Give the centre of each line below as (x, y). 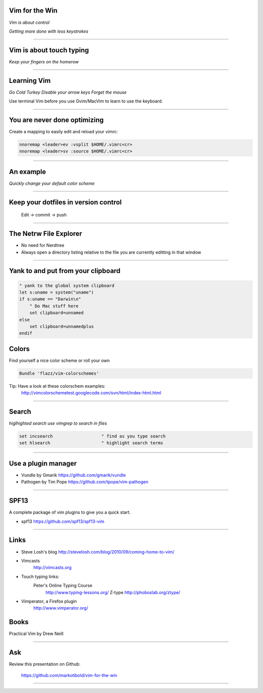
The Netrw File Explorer (46, 234)
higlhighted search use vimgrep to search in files (58, 423)
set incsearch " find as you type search (93, 436)
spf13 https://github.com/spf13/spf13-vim (63, 521)
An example (28, 171)
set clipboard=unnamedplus (62, 326)
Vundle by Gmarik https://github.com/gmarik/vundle (74, 475)
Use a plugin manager (43, 463)
